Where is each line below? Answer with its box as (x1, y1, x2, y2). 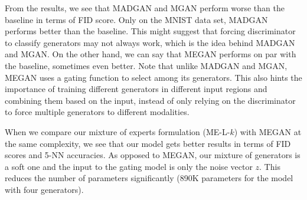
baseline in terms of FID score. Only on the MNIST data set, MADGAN (5, 13, 268, 25)
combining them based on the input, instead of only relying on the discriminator (5, 94, 296, 106)
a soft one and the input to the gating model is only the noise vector (5, 160, 253, 172)
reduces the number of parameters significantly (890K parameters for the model (5, 172, 293, 184)
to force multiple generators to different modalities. (5, 106, 190, 118)
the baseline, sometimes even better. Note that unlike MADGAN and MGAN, (5, 59, 288, 71)
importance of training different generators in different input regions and (5, 83, 267, 95)
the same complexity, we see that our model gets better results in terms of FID (5, 137, 291, 149)
